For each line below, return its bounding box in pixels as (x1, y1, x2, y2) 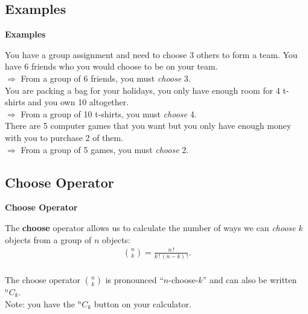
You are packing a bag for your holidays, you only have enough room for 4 (5, 83, 280, 96)
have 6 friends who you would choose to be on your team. (5, 60, 218, 73)
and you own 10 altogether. (28, 96, 129, 108)
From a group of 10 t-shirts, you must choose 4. (21, 107, 197, 120)
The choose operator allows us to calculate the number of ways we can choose (5, 221, 296, 234)
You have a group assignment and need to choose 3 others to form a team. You (5, 48, 298, 61)
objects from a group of (5, 233, 92, 246)
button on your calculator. (94, 297, 191, 310)
